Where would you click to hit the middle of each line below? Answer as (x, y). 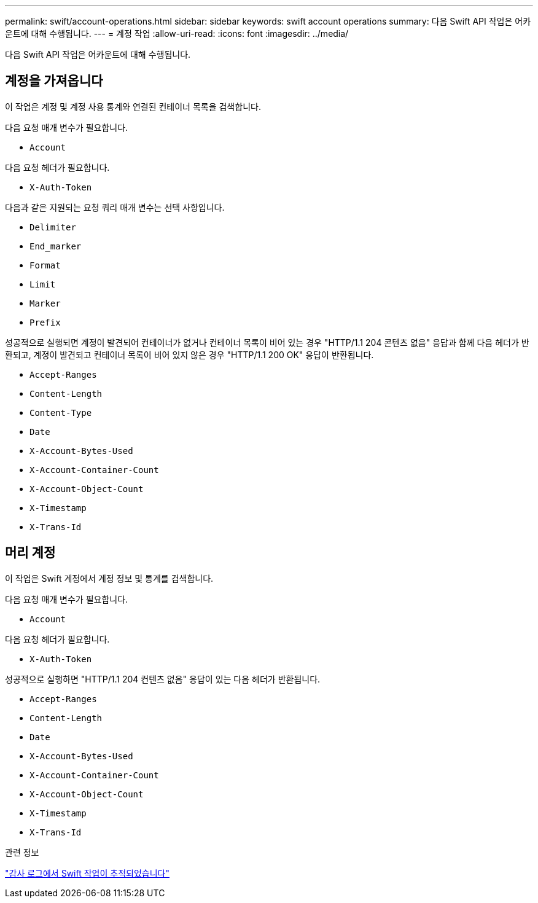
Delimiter (53, 227)
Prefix (45, 322)
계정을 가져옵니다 (54, 81)
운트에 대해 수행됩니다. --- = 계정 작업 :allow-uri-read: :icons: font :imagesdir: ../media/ (177, 33)
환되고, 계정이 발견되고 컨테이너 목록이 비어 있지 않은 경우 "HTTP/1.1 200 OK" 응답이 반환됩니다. (189, 354)
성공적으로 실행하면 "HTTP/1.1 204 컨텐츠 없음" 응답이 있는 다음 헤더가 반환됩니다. (163, 679)
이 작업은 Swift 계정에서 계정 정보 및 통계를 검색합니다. (109, 578)
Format (45, 265)
